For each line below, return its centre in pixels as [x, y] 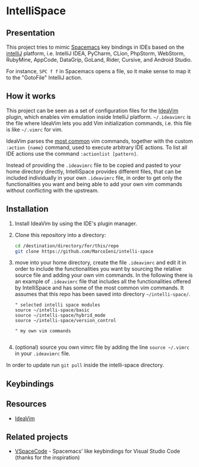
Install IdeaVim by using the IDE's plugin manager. [76, 223]
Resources [26, 404]
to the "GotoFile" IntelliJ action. [44, 78]
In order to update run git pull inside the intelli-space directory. [85, 365]
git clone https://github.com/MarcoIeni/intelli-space [84, 251]
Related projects [37, 437]
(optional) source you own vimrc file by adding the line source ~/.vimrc [102, 347]
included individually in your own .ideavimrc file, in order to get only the [94, 178]
